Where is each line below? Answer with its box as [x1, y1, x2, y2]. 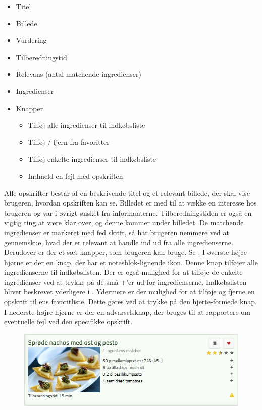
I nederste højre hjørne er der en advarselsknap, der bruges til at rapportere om [4, 306, 251, 317]
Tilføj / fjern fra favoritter [28, 136, 110, 147]
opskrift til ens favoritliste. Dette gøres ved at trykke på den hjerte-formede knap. [4, 296, 257, 307]
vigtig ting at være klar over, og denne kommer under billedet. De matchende [4, 217, 244, 228]
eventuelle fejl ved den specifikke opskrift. [4, 316, 133, 327]
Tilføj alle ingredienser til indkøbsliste [28, 120, 145, 130]
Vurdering [16, 35, 47, 45]
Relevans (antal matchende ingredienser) [16, 69, 141, 79]
